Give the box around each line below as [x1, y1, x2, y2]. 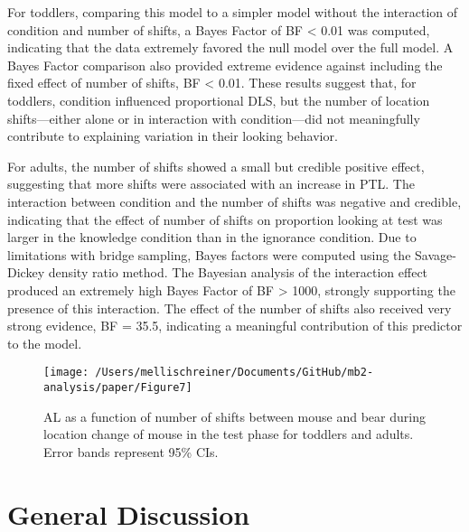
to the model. [7, 333, 82, 352]
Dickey [7, 263, 45, 282]
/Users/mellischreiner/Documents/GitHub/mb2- [95, 366, 374, 379]
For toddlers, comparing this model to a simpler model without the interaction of [7, 3, 458, 21]
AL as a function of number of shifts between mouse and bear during [43, 406, 426, 425]
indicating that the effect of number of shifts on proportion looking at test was [7, 210, 443, 229]
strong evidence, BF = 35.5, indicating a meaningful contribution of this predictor [7, 316, 463, 335]
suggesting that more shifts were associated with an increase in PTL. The [7, 174, 415, 193]
